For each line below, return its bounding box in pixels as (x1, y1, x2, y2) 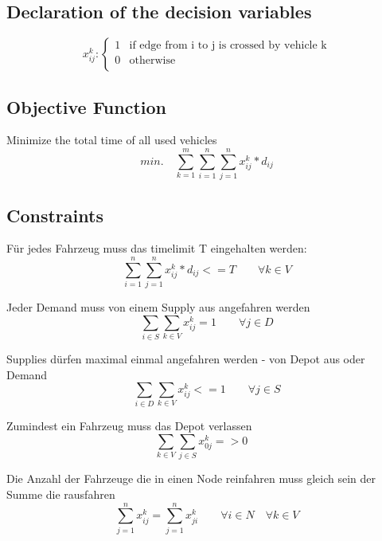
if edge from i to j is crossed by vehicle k (129, 40, 327, 52)
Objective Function (6, 94, 167, 119)
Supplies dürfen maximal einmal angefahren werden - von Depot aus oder (6, 350, 365, 367)
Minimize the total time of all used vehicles (6, 131, 217, 148)
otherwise (129, 55, 176, 67)
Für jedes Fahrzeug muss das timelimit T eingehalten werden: (6, 240, 307, 257)
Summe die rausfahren (6, 486, 115, 502)
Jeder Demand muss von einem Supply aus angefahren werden (6, 299, 310, 316)
